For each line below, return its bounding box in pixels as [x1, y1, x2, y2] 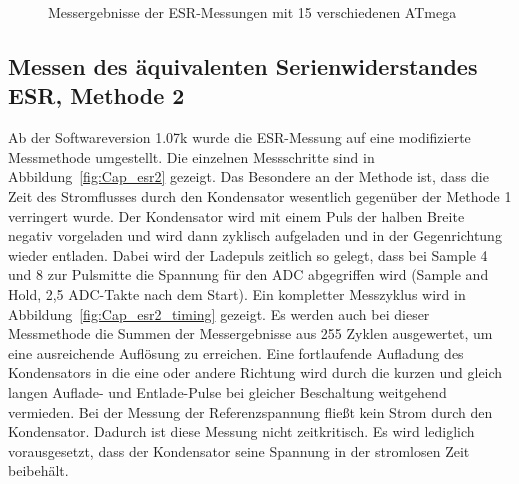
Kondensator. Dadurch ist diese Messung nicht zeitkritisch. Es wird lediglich [8, 421, 475, 442]
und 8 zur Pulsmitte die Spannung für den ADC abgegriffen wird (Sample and [8, 264, 489, 285]
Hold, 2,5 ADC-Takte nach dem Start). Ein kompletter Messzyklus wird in [8, 283, 466, 304]
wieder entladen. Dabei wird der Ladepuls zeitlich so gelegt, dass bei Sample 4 [8, 244, 488, 265]
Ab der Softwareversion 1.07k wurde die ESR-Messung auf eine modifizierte [8, 127, 471, 148]
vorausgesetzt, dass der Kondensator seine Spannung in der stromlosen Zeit [8, 440, 470, 461]
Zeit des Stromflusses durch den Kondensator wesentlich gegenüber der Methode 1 [8, 185, 512, 206]
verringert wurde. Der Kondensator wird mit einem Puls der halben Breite [8, 205, 465, 226]
